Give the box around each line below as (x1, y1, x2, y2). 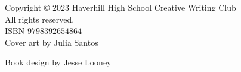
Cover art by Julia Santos (5, 36, 98, 48)
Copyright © (5, 1, 50, 13)
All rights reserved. (5, 12, 75, 25)
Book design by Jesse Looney (5, 56, 112, 68)
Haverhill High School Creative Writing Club (72, 1, 236, 13)
